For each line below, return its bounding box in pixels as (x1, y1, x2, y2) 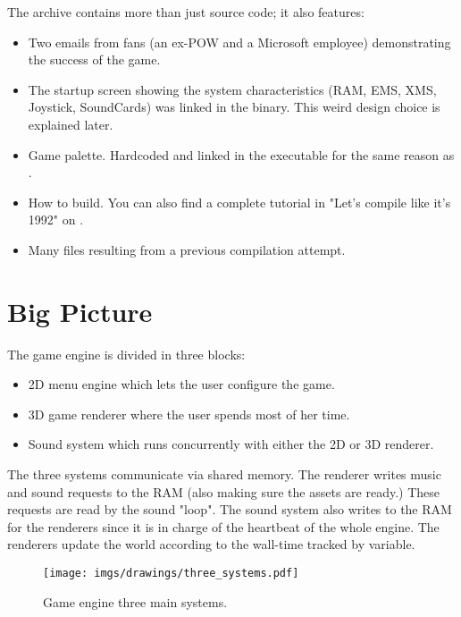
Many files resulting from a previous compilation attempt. (28, 240, 346, 258)
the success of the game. (28, 50, 161, 69)
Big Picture (7, 292, 153, 329)
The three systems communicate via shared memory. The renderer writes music (7, 465, 441, 484)
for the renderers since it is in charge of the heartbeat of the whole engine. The (7, 517, 440, 536)
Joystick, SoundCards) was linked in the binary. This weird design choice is (28, 97, 440, 116)
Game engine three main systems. (43, 592, 228, 611)
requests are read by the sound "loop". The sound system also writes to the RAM (7, 500, 452, 519)
